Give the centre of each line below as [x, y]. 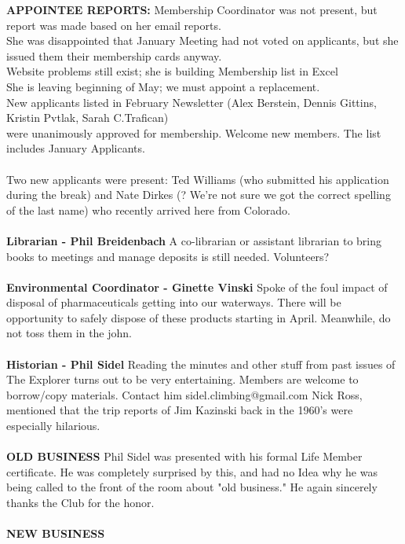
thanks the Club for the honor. [80, 502]
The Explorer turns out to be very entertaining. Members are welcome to [182, 379]
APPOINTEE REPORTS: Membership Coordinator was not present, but [192, 9]
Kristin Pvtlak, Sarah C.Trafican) [88, 118]
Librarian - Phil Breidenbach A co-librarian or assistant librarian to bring [194, 240]
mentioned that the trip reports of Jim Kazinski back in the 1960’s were [180, 410]
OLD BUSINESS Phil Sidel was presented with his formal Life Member [184, 456]
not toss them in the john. [69, 333]
